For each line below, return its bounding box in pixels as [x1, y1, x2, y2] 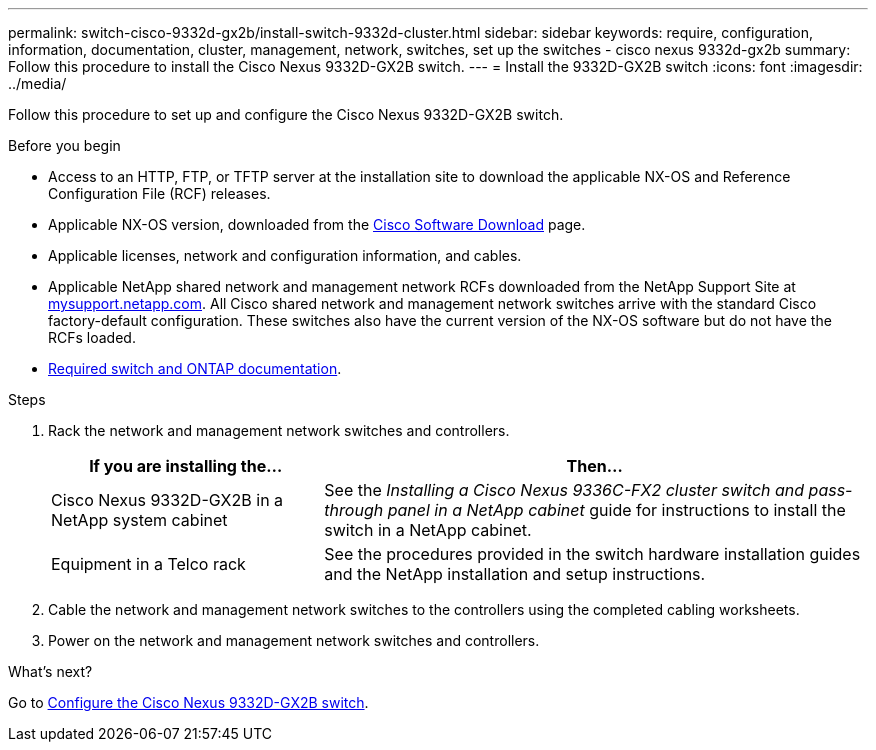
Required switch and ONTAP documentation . [48, 360, 342, 377]
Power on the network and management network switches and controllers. [48, 632, 540, 649]
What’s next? [8, 663, 93, 680]
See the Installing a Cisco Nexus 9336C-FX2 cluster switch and [324, 480, 805, 500]
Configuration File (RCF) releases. [48, 185, 271, 202]
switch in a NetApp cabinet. [324, 520, 532, 540]
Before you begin [8, 137, 121, 154]
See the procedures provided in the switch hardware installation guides [324, 544, 861, 564]
